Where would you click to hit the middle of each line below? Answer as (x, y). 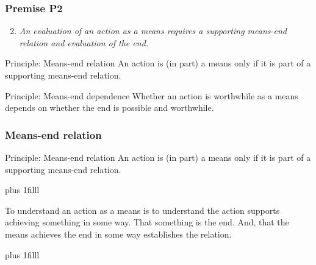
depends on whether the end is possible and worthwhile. (110, 108)
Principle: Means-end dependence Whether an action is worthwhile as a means (152, 95)
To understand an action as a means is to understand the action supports (142, 210)
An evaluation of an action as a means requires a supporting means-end (153, 31)
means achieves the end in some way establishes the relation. (118, 234)
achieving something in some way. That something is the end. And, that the (147, 222)
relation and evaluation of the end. (84, 42)
